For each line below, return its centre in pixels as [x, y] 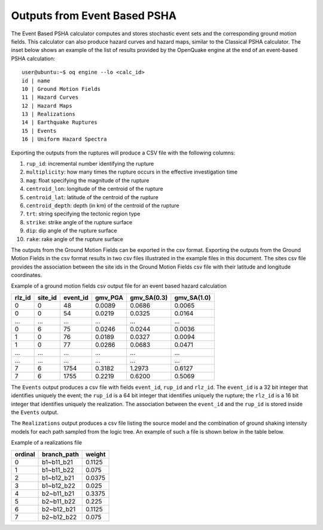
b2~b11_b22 [59, 501]
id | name [36, 80]
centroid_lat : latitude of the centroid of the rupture [92, 197]
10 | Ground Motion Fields [61, 89]
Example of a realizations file [47, 443]
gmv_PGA [109, 297]
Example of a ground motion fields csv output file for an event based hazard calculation [119, 286]
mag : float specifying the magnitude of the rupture [88, 180]
